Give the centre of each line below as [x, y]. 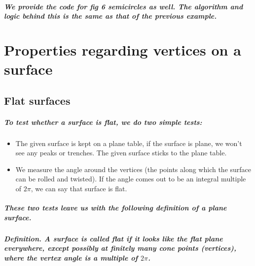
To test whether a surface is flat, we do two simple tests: [103, 122]
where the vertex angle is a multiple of [71, 258]
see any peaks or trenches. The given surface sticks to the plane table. [121, 153]
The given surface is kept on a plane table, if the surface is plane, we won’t [129, 143]
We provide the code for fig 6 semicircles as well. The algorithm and [124, 6]
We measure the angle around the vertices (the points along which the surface [133, 169]
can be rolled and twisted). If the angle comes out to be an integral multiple [131, 179]
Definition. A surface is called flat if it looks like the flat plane [113, 238]
